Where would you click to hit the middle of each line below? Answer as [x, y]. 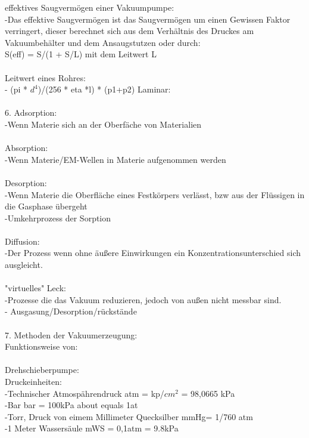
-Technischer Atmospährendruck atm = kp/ [85, 393]
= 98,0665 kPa [208, 393]
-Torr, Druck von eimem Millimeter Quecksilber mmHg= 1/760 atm [129, 416]
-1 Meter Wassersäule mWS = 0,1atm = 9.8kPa [92, 428]
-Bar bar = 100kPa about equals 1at [71, 405]
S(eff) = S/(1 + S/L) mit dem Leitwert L [81, 54]
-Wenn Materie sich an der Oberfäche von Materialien [103, 124]
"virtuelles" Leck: [35, 288]
